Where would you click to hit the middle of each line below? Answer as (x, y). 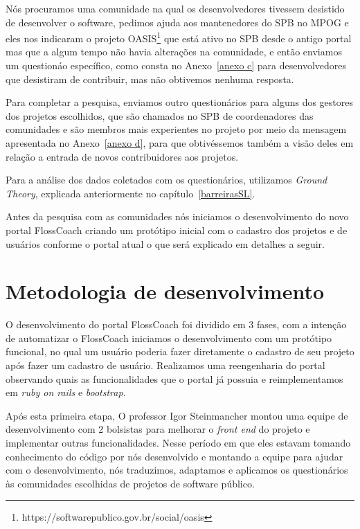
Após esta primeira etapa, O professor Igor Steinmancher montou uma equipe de (177, 415)
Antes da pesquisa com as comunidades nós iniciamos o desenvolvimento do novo (177, 216)
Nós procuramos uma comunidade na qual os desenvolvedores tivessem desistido (175, 8)
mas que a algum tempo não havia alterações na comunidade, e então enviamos (174, 52)
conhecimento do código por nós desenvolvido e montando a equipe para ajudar (174, 456)
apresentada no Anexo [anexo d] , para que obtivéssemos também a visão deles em (180, 143)
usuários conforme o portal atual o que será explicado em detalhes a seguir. (165, 243)
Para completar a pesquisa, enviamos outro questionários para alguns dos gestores (179, 102)
